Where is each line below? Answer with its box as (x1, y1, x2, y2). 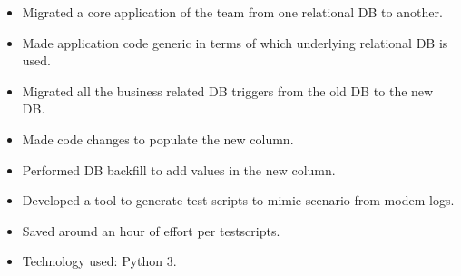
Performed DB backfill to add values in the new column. (22, 160, 336, 179)
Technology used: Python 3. (22, 251, 177, 271)
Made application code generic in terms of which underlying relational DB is (22, 33, 448, 52)
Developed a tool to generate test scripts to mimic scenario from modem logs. (22, 191, 455, 210)
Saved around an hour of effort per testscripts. (22, 221, 280, 240)
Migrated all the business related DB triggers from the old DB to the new (22, 81, 434, 100)
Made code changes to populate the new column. (22, 129, 294, 148)
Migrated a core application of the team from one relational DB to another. (22, 3, 443, 21)
